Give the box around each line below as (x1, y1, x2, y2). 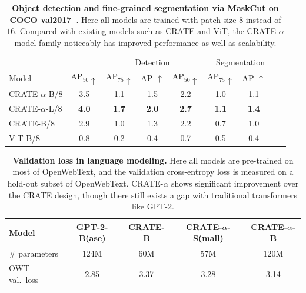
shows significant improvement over (171, 177, 299, 189)
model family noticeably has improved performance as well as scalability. (14, 36, 277, 48)
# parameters (9, 247, 59, 259)
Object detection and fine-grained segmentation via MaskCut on (12, 2, 279, 14)
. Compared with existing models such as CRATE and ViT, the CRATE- (15, 25, 279, 37)
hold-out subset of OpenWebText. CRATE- (7, 177, 164, 189)
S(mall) (193, 232, 224, 244)
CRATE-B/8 (9, 116, 55, 129)
